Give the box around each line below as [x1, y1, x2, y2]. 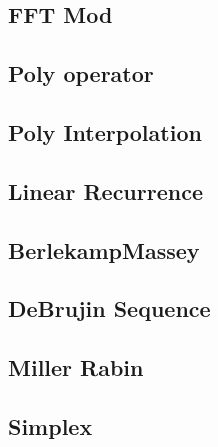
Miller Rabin [8, 352, 144, 383]
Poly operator [8, 58, 154, 89]
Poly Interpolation [8, 116, 202, 147]
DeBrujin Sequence [8, 293, 211, 324]
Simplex [8, 410, 93, 441]
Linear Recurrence [8, 175, 203, 206]
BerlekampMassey [8, 234, 200, 265]
